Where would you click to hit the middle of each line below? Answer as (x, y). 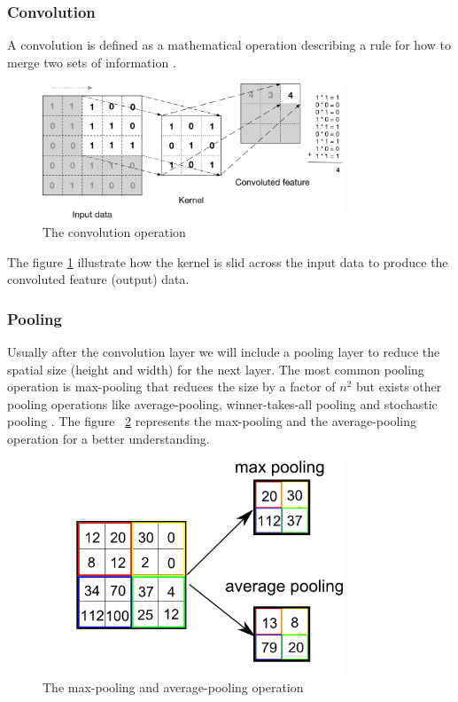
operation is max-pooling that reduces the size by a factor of (171, 386)
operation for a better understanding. (109, 438)
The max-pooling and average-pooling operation (173, 686)
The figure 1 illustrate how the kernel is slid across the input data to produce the (228, 261)
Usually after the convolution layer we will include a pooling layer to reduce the (224, 352)
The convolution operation (114, 232)
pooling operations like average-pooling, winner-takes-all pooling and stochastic (222, 403)
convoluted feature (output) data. (98, 279)
